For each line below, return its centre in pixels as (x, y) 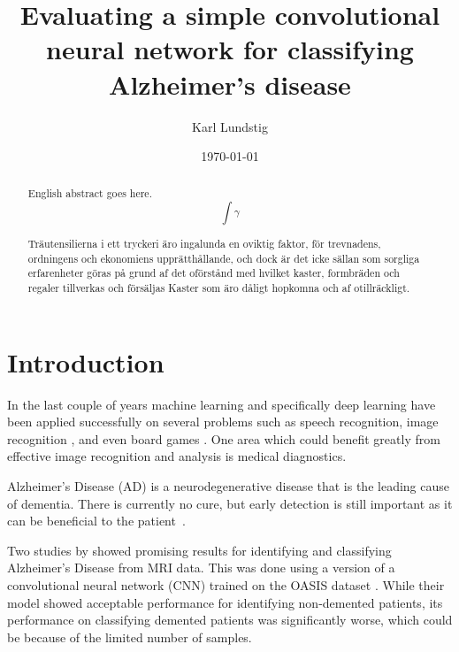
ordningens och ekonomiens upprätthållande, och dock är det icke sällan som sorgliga (224, 258)
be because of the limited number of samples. (130, 637)
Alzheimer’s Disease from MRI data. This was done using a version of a (201, 568)
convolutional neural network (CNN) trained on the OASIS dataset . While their (226, 584)
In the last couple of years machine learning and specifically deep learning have (222, 404)
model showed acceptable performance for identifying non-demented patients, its (225, 602)
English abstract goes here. (90, 193)
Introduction (86, 361)
